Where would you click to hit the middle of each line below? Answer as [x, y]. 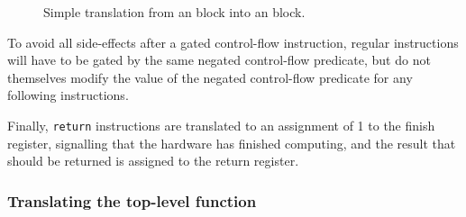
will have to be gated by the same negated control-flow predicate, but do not [219, 60]
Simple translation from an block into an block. [174, 12]
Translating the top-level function [132, 200]
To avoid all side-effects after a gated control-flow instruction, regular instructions [233, 42]
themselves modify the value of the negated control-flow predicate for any [210, 77]
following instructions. [68, 95]
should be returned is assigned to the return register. [153, 161]
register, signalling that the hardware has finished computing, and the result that [232, 143]
